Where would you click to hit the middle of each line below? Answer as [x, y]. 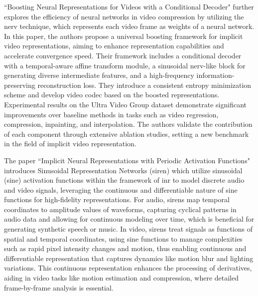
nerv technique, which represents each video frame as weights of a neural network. [129, 26]
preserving [20, 85]
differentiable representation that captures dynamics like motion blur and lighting [129, 258]
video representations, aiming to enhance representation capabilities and [114, 46]
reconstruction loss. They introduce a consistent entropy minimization [144, 85]
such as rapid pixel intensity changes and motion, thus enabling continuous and [125, 248]
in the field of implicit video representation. [70, 144]
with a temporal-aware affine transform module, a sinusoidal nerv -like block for [125, 65]
